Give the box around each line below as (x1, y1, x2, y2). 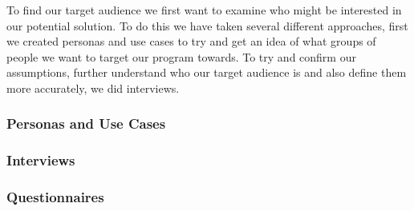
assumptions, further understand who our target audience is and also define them (6, 64, 407, 81)
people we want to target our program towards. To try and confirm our (6, 48, 356, 65)
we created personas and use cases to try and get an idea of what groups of (6, 33, 376, 50)
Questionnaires (6, 187, 104, 207)
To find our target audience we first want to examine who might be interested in (6, 2, 402, 18)
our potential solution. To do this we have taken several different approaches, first (6, 17, 408, 34)
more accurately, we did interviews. (6, 79, 180, 96)
